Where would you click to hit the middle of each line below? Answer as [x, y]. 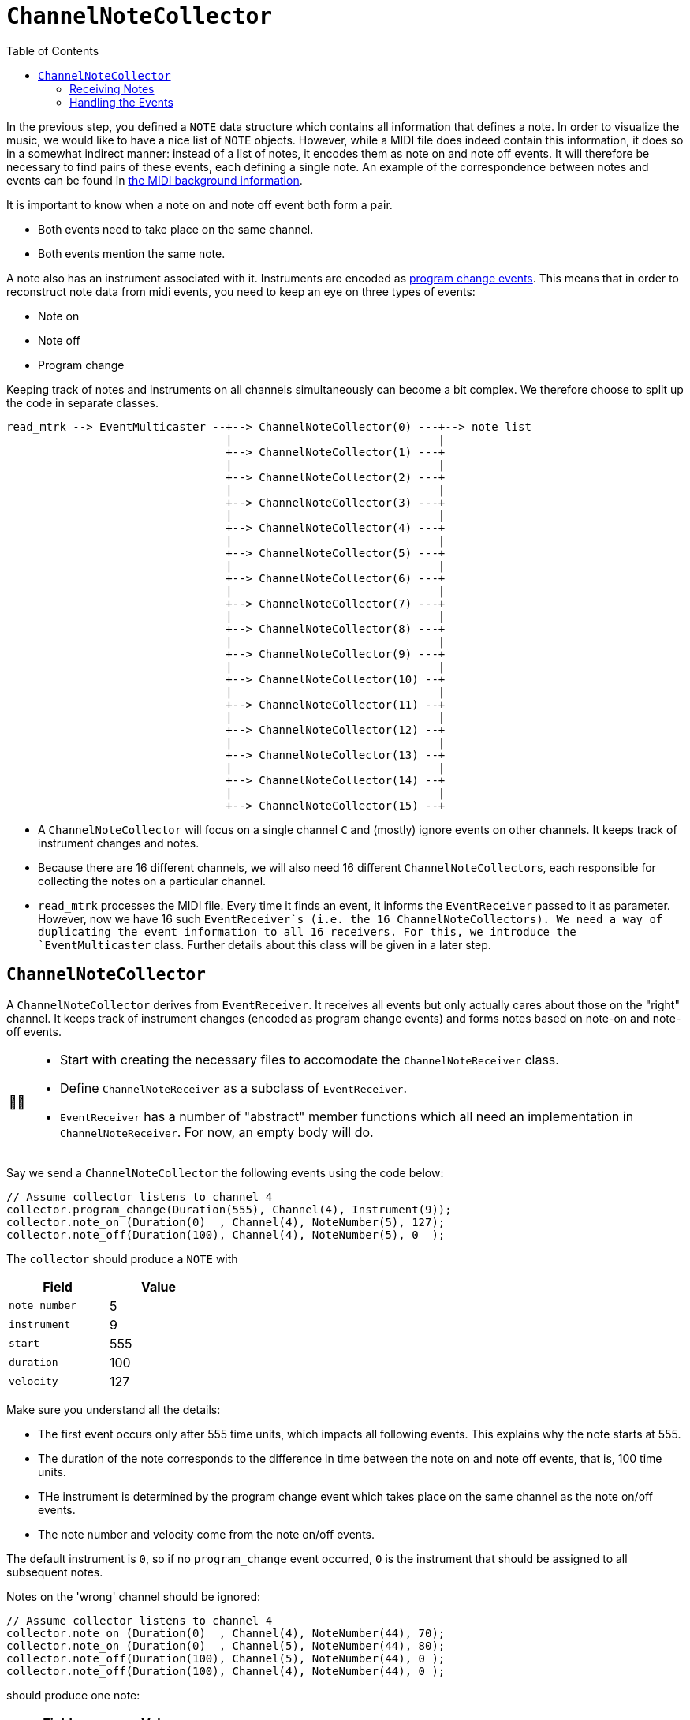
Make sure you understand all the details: [114, 1409]
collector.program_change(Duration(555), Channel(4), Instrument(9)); [229, 1209]
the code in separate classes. [83, 402]
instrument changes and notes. [119, 843]
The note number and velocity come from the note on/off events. [206, 1534]
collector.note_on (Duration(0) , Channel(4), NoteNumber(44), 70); [226, 1633]
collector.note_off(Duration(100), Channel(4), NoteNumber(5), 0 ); [226, 1234]
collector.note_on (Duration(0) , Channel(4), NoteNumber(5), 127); [226, 1222]
